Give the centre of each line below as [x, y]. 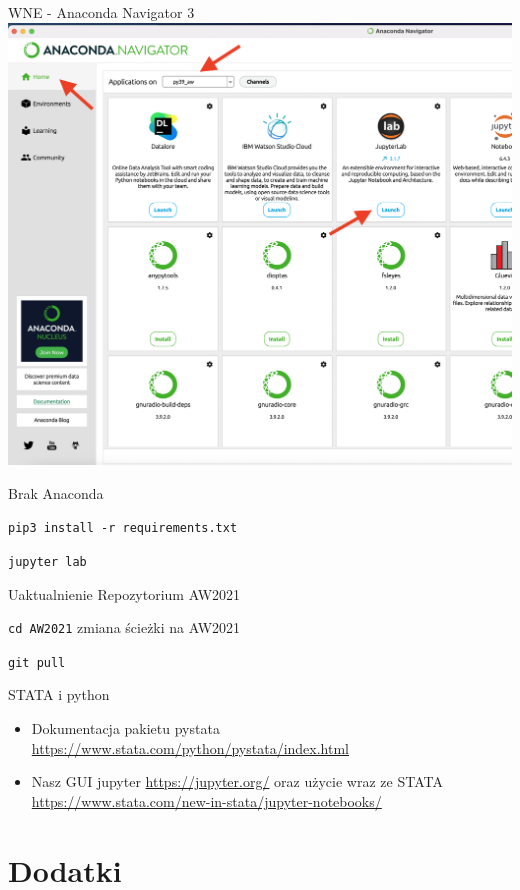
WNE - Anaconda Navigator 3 [101, 12]
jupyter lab [47, 561]
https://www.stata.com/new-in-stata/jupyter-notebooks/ [206, 800]
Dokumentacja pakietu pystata [125, 728]
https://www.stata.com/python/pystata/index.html [190, 747]
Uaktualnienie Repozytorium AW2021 [124, 593]
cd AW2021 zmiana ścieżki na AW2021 [124, 627]
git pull [37, 662]
